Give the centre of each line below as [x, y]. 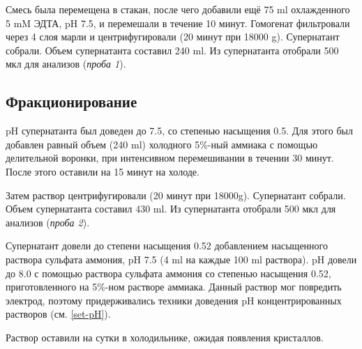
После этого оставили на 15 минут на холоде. [103, 171]
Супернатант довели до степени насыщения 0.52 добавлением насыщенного [167, 246]
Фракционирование [71, 101]
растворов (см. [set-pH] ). [58, 314]
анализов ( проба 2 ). [48, 222]
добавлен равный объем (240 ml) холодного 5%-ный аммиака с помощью [162, 144]
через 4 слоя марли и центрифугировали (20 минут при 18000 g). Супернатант [173, 37]
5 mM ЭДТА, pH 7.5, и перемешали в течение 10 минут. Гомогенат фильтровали [178, 23]
